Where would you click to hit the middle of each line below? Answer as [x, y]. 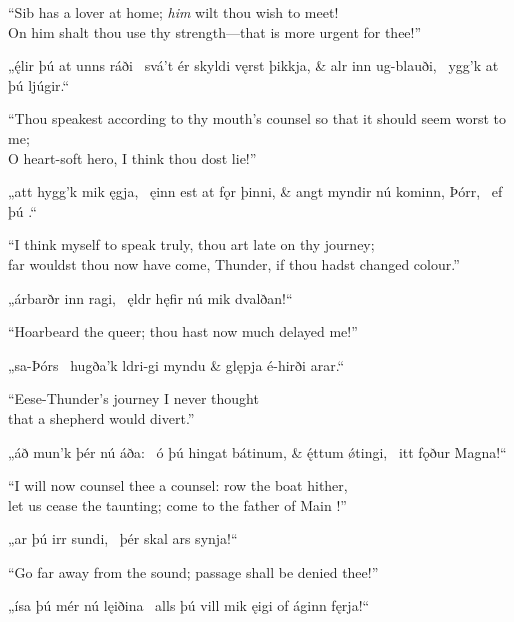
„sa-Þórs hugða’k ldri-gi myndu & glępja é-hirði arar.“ [176, 364]
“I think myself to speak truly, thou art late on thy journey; [191, 244]
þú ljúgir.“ [39, 84]
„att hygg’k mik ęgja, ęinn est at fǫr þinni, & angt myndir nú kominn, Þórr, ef [255, 191]
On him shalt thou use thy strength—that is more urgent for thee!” [215, 31]
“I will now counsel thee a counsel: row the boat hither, [178, 485]
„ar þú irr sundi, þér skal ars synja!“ [123, 538]
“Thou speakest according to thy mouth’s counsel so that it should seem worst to [257, 118]
